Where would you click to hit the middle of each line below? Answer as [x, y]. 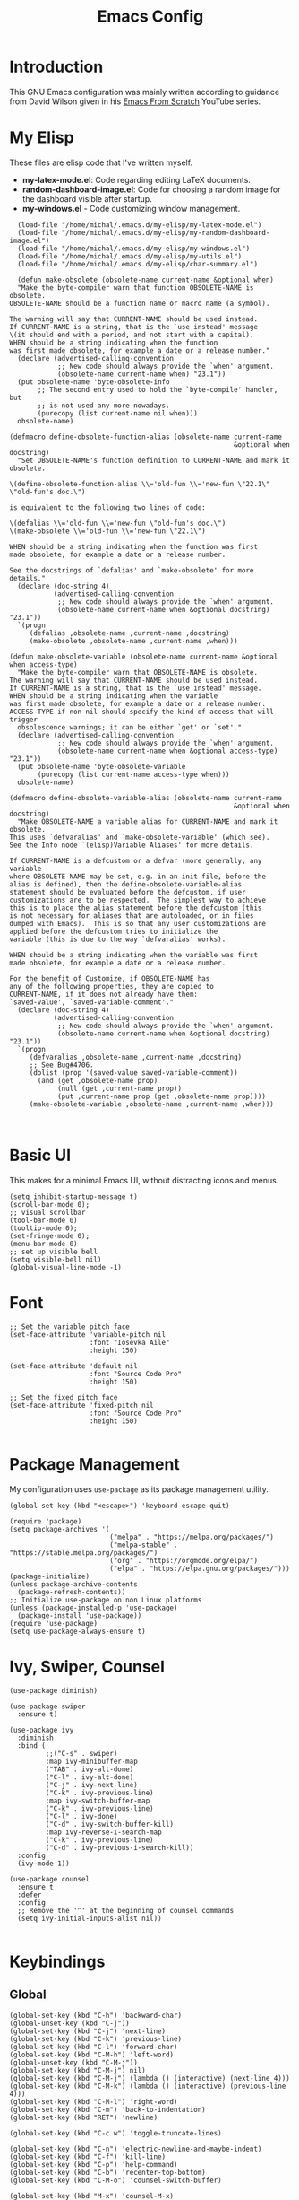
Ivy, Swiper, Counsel [87, 1667]
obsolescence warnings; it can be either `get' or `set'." [130, 727]
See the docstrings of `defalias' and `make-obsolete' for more [132, 570]
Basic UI [40, 1156]
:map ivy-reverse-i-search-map [104, 1832]
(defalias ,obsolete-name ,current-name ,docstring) [129, 633]
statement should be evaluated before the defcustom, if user [128, 892]
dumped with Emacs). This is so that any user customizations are [138, 923]
